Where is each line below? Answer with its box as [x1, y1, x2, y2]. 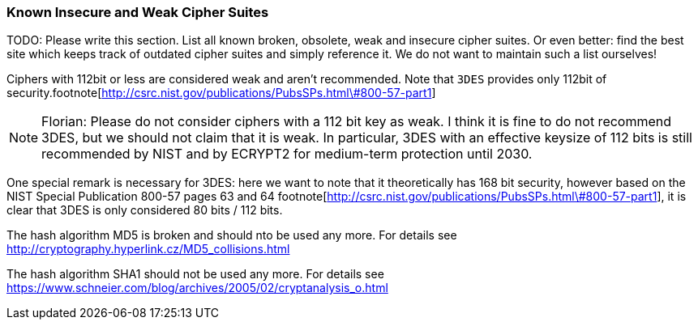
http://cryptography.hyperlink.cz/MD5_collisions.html [6, 242, 290, 256]
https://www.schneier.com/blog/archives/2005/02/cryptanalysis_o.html [6, 281, 388, 295]
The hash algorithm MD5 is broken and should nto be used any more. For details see [6, 228, 457, 243]
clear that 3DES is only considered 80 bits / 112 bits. [6, 203, 283, 218]
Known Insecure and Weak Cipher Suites [6, 4, 269, 20]
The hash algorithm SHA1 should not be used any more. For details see [6, 267, 384, 282]
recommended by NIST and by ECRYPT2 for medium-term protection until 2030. [41, 146, 533, 163]
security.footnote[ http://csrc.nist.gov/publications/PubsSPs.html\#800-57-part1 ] [6, 86, 436, 100]
